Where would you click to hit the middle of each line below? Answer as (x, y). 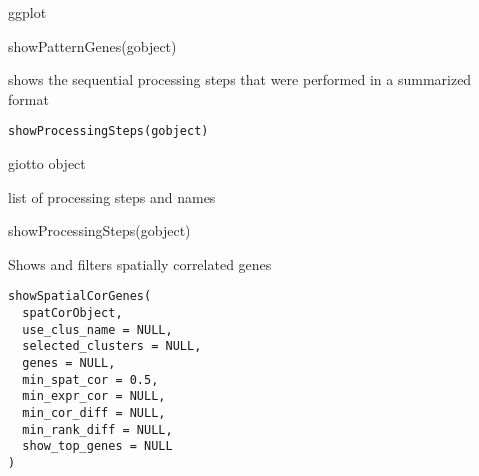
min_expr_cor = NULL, (94, 396)
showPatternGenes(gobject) (92, 45)
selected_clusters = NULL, (112, 346)
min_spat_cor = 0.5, (90, 379)
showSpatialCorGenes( (80, 296)
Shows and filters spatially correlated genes (140, 263)
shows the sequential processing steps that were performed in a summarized (240, 79)
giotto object (47, 163)
